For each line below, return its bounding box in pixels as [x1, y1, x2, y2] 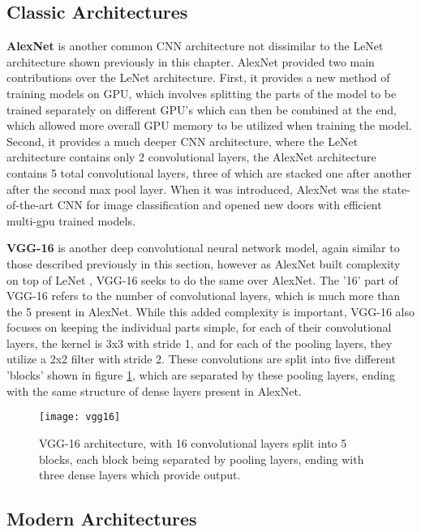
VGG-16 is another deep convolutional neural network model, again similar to [6, 239, 400, 256]
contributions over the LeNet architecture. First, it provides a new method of [6, 69, 390, 86]
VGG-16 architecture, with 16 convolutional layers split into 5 [39, 434, 347, 451]
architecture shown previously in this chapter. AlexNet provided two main [6, 53, 375, 70]
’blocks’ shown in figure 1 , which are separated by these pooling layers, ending [6, 367, 395, 384]
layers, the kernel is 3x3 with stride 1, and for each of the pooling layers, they [6, 334, 393, 351]
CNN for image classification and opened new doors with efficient [57, 196, 382, 213]
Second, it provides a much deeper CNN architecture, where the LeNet [6, 132, 359, 149]
